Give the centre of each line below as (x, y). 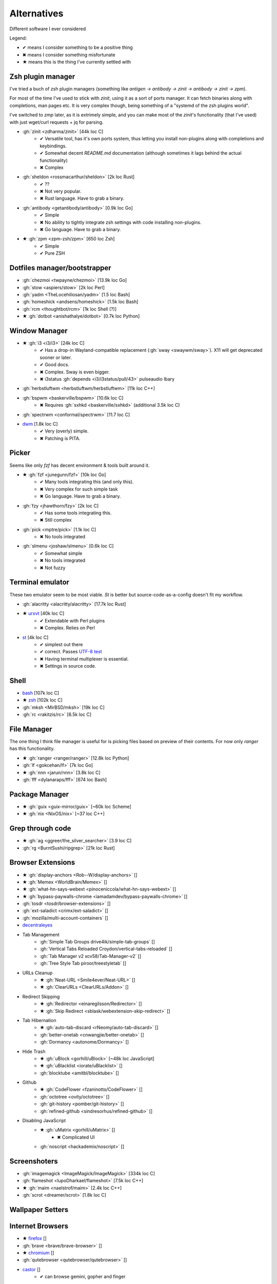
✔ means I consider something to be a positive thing (77, 48)
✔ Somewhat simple (61, 553)
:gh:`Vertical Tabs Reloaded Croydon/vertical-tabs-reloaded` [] (106, 949)
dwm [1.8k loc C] (40, 424)
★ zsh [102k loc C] (42, 700)
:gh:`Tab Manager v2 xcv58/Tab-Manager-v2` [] (91, 956)
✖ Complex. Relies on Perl (67, 628)
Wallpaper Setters (39, 1210)
